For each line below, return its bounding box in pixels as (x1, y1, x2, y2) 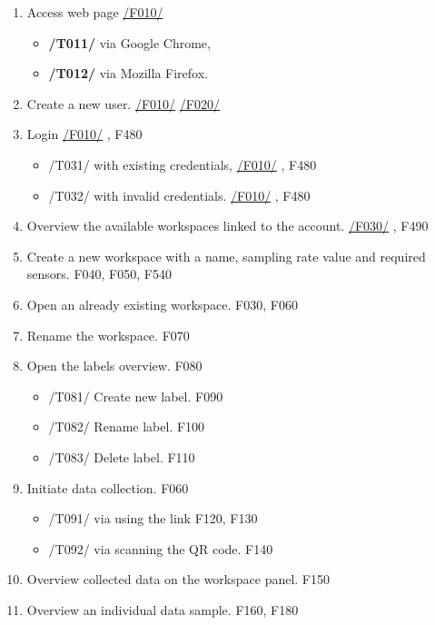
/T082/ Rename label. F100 (48, 417, 205, 436)
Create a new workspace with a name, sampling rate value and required (26, 246, 426, 265)
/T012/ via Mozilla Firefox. (48, 64, 208, 83)
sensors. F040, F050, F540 (26, 264, 172, 283)
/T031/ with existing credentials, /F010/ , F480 (48, 154, 317, 174)
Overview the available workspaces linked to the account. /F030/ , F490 (26, 216, 429, 235)
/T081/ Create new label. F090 (48, 386, 223, 405)
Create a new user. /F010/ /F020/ (26, 94, 220, 113)
